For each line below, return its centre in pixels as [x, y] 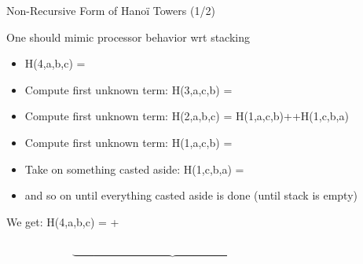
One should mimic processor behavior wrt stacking [128, 37]
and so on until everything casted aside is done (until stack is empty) [191, 195]
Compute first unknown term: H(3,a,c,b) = [128, 89]
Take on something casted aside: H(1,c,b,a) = [134, 169]
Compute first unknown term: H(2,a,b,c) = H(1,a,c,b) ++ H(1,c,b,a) [187, 116]
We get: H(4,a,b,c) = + [63, 221]
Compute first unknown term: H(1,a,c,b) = [128, 142]
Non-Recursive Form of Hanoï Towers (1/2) [111, 10]
